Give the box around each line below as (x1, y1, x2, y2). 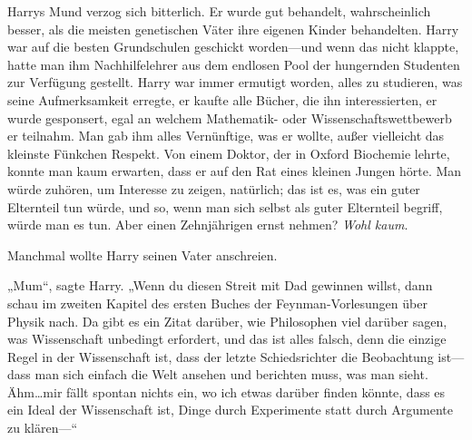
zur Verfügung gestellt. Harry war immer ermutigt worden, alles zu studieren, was (7, 73, 463, 92)
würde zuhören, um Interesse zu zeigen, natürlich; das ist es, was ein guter (7, 179, 420, 198)
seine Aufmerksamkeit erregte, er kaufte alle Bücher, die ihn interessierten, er (7, 90, 438, 109)
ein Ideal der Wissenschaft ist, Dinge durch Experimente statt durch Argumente (7, 400, 453, 419)
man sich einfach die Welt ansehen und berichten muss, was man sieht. (34, 365, 428, 384)
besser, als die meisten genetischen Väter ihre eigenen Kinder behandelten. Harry (7, 19, 459, 38)
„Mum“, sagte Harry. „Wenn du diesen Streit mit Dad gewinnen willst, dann (7, 276, 433, 295)
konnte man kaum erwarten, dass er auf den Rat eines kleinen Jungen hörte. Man (7, 161, 462, 181)
